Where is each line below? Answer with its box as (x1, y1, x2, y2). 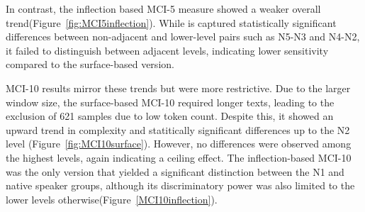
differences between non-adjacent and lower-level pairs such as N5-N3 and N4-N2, (6, 29, 360, 44)
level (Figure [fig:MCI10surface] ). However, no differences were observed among (6, 136, 352, 151)
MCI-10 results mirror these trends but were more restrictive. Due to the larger (6, 80, 351, 95)
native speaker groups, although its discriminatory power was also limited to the (6, 178, 355, 193)
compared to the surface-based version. (6, 57, 174, 72)
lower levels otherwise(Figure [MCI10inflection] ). (6, 191, 218, 206)
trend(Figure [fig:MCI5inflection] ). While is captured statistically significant (6, 15, 337, 30)
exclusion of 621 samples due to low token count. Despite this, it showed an (6, 108, 334, 123)
